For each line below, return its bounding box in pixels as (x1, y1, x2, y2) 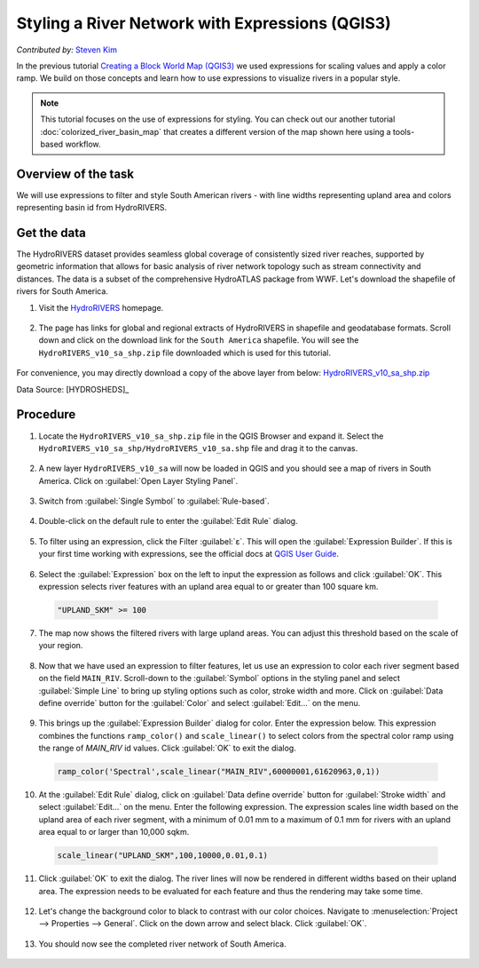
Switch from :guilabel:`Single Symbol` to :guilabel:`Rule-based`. (38, 496, 270, 506)
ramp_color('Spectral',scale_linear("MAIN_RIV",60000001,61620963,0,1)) (57, 766, 381, 777)
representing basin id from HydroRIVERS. (16, 202, 168, 213)
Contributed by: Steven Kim (16, 44, 117, 55)
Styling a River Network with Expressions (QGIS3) (16, 13, 392, 33)
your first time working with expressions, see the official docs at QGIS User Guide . (38, 549, 339, 559)
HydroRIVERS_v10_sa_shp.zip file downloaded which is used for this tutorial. (38, 347, 332, 358)
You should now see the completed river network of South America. (38, 938, 287, 949)
